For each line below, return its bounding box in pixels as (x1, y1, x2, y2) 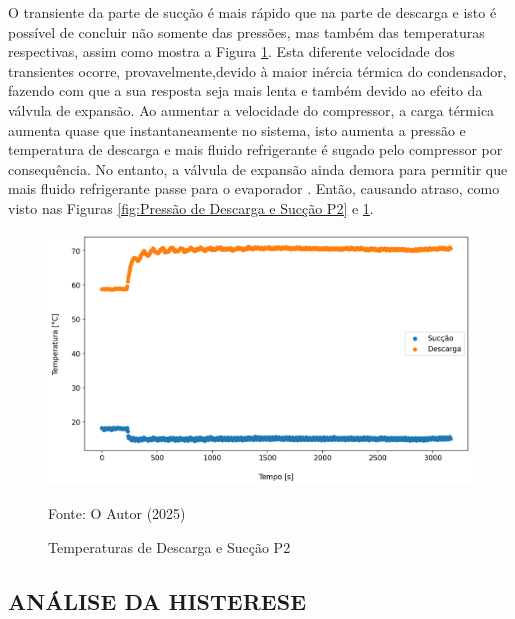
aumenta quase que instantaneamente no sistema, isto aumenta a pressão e (8, 119, 466, 140)
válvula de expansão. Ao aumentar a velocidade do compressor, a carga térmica (8, 99, 495, 120)
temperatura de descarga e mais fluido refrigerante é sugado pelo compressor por (8, 139, 503, 160)
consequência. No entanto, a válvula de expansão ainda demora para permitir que (8, 158, 508, 179)
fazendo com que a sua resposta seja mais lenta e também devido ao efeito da (8, 80, 483, 101)
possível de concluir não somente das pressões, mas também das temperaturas (8, 21, 485, 42)
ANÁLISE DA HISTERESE (8, 585, 307, 616)
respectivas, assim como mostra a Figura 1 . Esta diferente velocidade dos (8, 41, 455, 62)
